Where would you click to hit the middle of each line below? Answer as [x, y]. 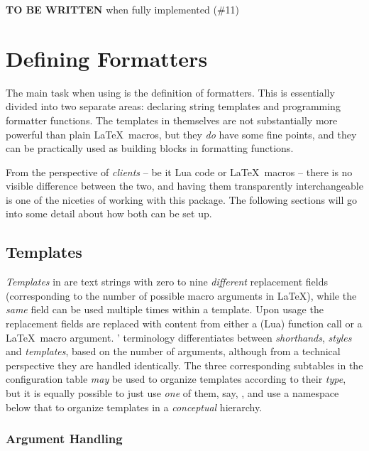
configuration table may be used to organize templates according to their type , [176, 379]
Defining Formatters [107, 58]
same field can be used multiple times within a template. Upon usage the [165, 309]
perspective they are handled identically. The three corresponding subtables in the [184, 365]
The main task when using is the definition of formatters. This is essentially [170, 92]
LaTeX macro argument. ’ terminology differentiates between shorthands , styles [179, 337]
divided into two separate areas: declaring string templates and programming [173, 106]
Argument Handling [64, 439]
